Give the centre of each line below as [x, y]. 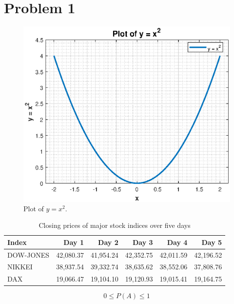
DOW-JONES [29, 254]
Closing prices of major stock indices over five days [115, 225]
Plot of [34, 209]
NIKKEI [20, 267]
